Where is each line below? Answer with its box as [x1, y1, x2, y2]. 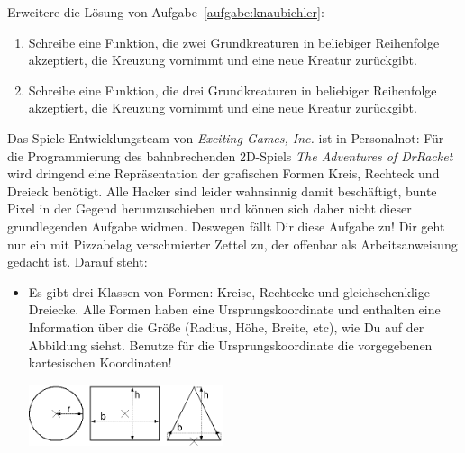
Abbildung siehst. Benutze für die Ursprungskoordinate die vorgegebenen [28, 335, 433, 354]
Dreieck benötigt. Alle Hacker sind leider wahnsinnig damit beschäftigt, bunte [7, 181, 437, 200]
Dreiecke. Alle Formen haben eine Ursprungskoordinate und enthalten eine [28, 300, 441, 319]
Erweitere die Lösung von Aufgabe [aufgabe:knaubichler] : [7, 3, 324, 21]
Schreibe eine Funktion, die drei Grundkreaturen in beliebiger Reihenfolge [28, 80, 437, 99]
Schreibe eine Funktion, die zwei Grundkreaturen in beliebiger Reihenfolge [28, 32, 440, 51]
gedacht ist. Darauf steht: [7, 252, 148, 271]
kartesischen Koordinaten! [28, 353, 172, 372]
